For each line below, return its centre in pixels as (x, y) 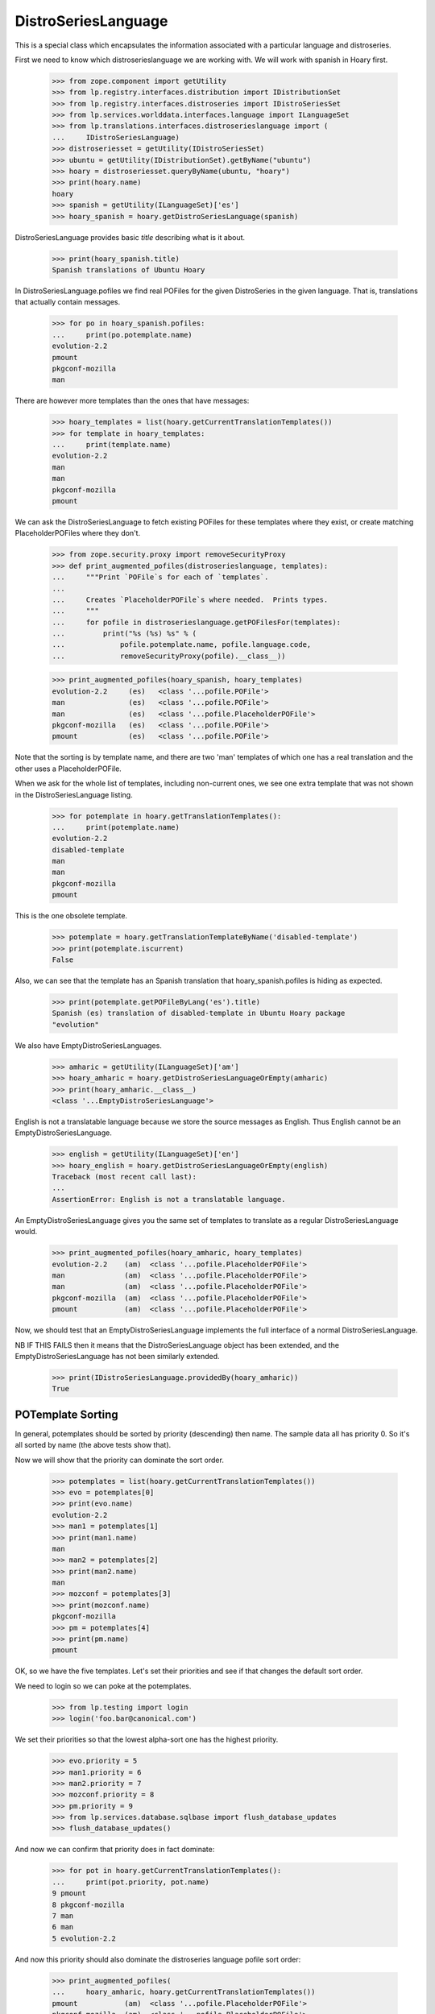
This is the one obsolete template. (71, 916)
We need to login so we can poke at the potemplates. (103, 1686)
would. (26, 1232)
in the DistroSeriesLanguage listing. (74, 794)
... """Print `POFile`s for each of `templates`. (160, 577)
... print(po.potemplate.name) (122, 335)
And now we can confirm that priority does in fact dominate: (115, 1850)
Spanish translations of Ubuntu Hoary (128, 269)
